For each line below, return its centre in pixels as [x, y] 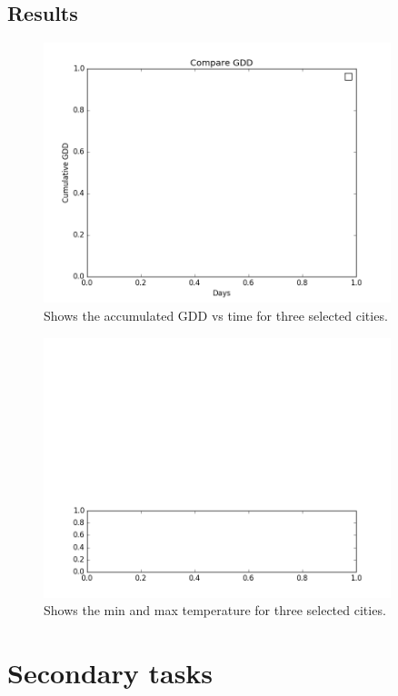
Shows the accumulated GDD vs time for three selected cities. [216, 315]
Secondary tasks [110, 673]
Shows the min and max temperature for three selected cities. [215, 610]
